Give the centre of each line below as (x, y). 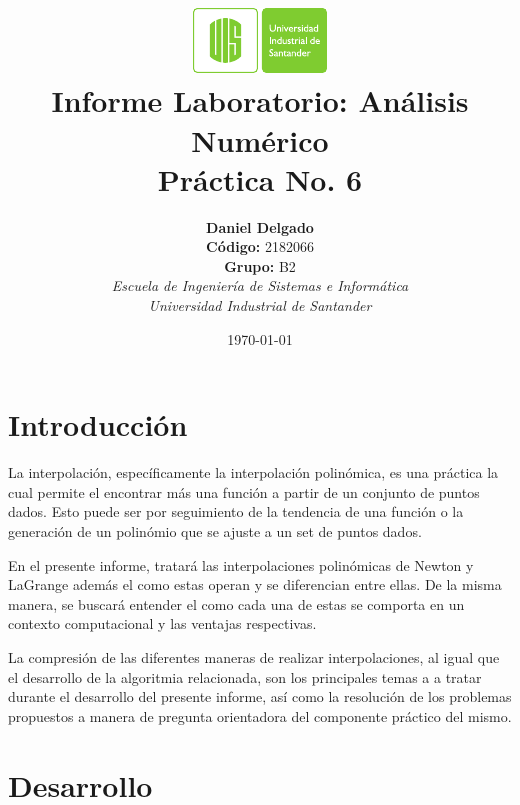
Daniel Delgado (260, 226)
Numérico (260, 139)
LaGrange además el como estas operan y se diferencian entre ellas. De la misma (255, 584)
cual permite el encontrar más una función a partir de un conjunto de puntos (244, 491)
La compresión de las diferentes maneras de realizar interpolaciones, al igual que (254, 656)
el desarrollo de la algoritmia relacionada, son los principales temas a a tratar (245, 676)
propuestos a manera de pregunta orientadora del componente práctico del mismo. (260, 715)
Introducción (98, 424)
